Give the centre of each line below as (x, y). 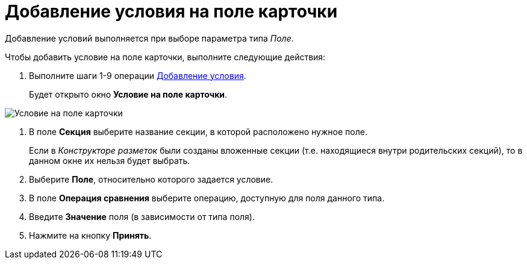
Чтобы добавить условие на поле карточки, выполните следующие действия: (165, 57)
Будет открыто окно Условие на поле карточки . (128, 94)
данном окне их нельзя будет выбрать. (110, 160)
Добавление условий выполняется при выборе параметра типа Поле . (149, 38)
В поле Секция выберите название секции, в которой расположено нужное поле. (198, 131)
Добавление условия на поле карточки (171, 11)
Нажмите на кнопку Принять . (90, 235)
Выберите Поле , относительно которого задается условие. (151, 179)
